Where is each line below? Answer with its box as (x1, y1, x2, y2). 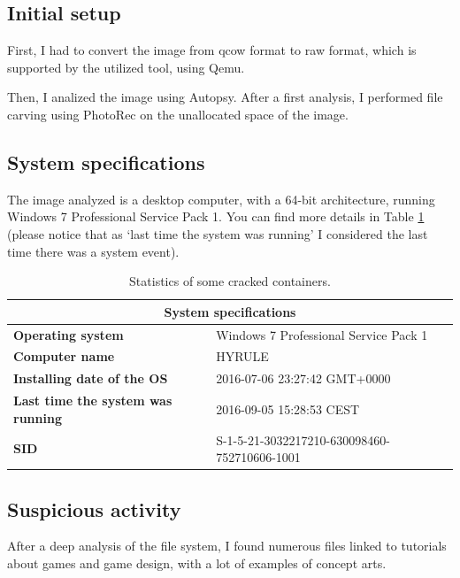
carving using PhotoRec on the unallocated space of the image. (7, 104, 349, 123)
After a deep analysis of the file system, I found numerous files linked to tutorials (7, 536, 447, 555)
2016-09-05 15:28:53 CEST (216, 399, 360, 418)
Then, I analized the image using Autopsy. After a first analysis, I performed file (7, 88, 443, 106)
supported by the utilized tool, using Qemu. (7, 58, 245, 76)
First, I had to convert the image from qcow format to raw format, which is (7, 41, 417, 59)
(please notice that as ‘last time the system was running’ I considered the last (7, 224, 428, 243)
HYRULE (216, 347, 269, 366)
